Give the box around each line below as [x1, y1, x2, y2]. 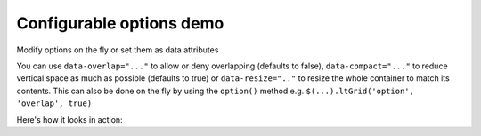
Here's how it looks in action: [16, 114, 124, 124]
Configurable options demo [16, 13, 224, 33]
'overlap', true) [16, 99, 93, 108]
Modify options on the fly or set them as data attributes [16, 44, 219, 55]
